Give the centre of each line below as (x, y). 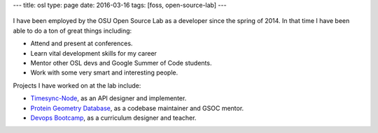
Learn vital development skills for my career (94, 53)
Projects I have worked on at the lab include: (77, 85)
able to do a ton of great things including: (72, 31)
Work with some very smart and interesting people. (104, 72)
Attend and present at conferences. (82, 44)
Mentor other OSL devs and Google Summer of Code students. (121, 63)
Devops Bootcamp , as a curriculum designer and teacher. (113, 118)
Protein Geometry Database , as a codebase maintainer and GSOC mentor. (137, 108)
